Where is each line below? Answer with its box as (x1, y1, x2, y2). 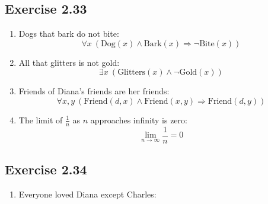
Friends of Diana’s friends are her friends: (18, 85, 170, 97)
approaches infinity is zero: (90, 113, 187, 126)
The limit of (18, 113, 63, 126)
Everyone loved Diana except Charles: (18, 188, 157, 200)
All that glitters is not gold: (18, 56, 120, 68)
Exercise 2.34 (5, 160, 87, 179)
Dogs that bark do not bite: (18, 27, 119, 40)
